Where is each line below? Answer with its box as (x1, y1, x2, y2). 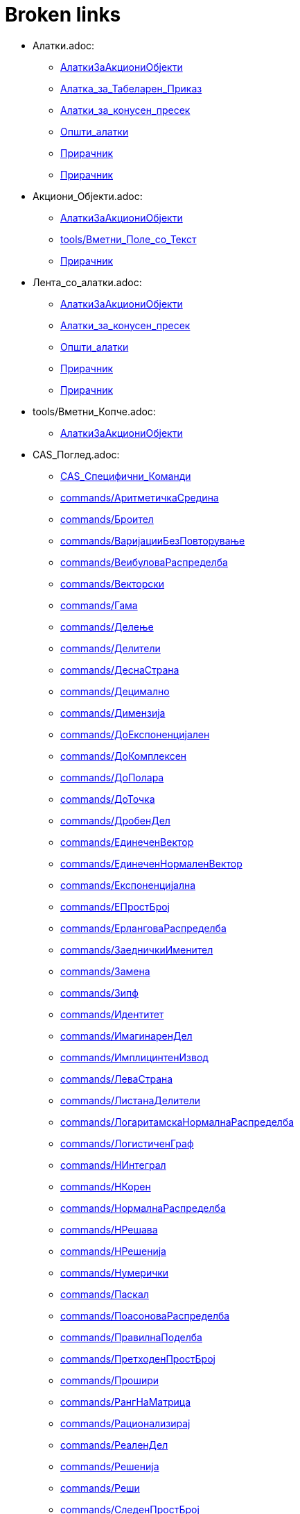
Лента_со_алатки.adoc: (33, 276, 142, 288)
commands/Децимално (60, 685, 170, 697)
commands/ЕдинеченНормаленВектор (60, 857, 242, 870)
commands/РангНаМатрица (60, 1395, 191, 1408)
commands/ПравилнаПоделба (60, 1331, 202, 1343)
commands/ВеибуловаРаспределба (60, 556, 228, 568)
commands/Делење (60, 620, 154, 633)
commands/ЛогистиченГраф (60, 1137, 194, 1149)
